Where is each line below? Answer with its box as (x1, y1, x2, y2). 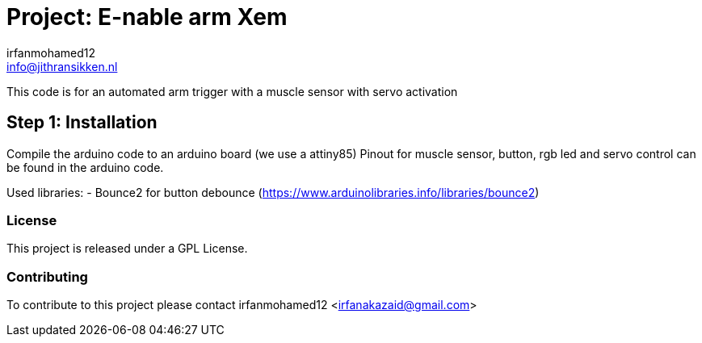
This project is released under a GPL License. (6, 241, 248, 256)
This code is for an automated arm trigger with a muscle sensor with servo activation (6, 84, 458, 98)
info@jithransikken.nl (6, 59, 118, 73)
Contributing (6, 268, 88, 285)
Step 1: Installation (6, 112, 158, 133)
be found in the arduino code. (6, 160, 164, 174)
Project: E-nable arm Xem (6, 3, 288, 31)
